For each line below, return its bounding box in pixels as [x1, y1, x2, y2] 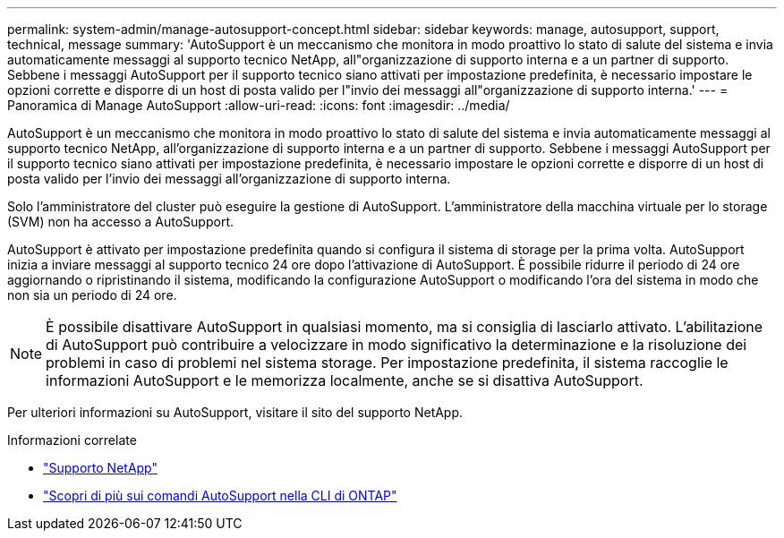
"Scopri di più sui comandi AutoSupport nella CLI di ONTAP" [43, 488, 397, 503]
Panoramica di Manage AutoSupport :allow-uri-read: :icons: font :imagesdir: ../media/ [7, 98, 510, 113]
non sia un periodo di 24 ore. [7, 287, 177, 303]
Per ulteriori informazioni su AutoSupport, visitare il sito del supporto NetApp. [7, 405, 464, 420]
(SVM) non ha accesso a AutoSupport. [7, 214, 234, 229]
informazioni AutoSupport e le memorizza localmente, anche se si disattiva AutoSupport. [46, 371, 643, 389]
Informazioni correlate [7, 432, 137, 448]
